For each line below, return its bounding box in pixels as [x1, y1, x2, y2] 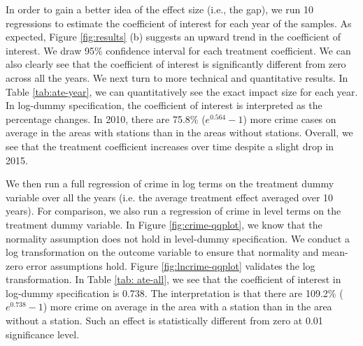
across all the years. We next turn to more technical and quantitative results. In [6, 70, 348, 85]
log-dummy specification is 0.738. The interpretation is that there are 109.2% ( [6, 285, 343, 300]
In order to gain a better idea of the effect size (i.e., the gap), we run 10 [6, 2, 314, 16]
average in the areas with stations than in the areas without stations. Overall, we [6, 125, 353, 140]
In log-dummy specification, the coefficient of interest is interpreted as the [6, 98, 322, 113]
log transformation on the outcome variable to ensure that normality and [6, 245, 319, 259]
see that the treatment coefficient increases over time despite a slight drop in [6, 138, 334, 153]
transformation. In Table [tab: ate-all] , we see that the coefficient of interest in [6, 272, 341, 287]
